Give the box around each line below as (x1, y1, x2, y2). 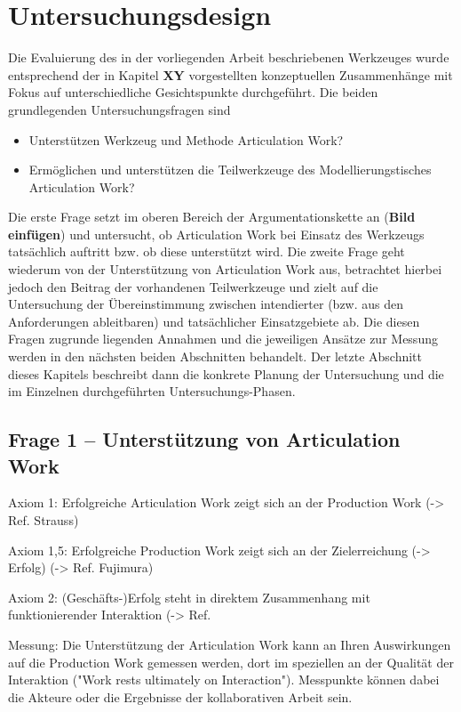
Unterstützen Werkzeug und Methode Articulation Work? (28, 130, 344, 149)
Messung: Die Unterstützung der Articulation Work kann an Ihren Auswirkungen (8, 635, 451, 653)
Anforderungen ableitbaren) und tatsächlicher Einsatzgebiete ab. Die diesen (8, 311, 420, 330)
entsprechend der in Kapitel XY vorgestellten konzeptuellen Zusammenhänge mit (8, 65, 453, 84)
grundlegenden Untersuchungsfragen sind (8, 100, 231, 118)
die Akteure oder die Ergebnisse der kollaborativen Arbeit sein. (8, 687, 353, 706)
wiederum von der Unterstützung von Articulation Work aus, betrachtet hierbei (8, 260, 442, 279)
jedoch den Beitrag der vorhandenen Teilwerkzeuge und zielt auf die (8, 277, 378, 295)
